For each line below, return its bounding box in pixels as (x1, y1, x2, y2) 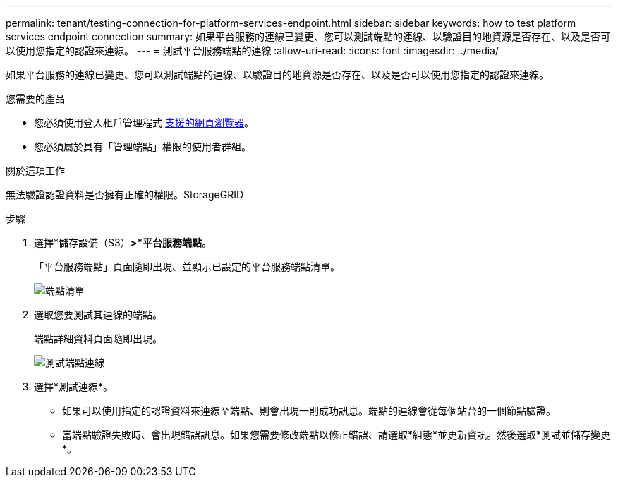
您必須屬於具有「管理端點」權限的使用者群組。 (34, 141, 251, 153)
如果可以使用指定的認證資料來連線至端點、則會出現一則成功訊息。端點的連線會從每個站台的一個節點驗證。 (62, 405, 556, 417)
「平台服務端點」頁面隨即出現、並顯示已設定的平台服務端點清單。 (34, 261, 340, 273)
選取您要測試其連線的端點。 (34, 309, 162, 321)
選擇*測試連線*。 (34, 381, 114, 393)
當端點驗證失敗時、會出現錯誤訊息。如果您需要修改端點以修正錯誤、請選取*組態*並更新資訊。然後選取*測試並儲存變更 (62, 429, 611, 441)
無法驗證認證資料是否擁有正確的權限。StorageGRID (6, 189, 244, 201)
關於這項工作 (6, 165, 65, 177)
